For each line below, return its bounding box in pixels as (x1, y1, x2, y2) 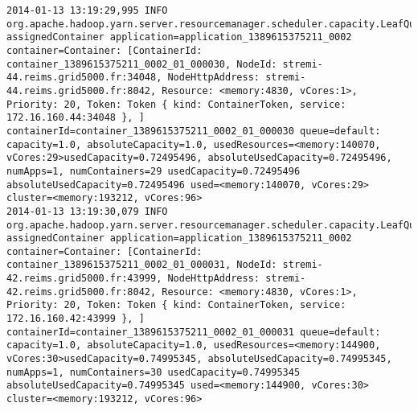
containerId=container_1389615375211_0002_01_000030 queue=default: (6, 125, 381, 137)
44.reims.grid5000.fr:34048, (6, 72, 162, 84)
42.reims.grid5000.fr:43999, (6, 273, 162, 285)
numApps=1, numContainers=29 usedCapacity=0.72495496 (6, 165, 301, 177)
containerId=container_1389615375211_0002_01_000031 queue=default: (6, 326, 381, 338)
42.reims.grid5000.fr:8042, (6, 286, 157, 298)
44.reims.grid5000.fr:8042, (6, 84, 157, 97)
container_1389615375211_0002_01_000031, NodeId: (6, 259, 277, 271)
